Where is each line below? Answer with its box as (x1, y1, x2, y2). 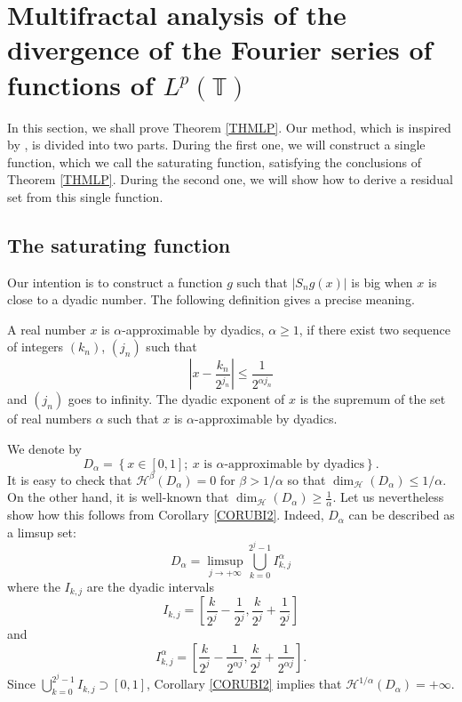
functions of (7, 66, 154, 102)
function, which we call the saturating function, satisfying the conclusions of (7, 152, 421, 171)
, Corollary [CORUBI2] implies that (147, 674, 342, 693)
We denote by (7, 440, 82, 458)
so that (287, 470, 326, 488)
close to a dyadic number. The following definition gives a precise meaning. (7, 290, 415, 309)
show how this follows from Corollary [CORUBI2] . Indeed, (7, 505, 324, 524)
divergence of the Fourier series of (7, 31, 433, 68)
